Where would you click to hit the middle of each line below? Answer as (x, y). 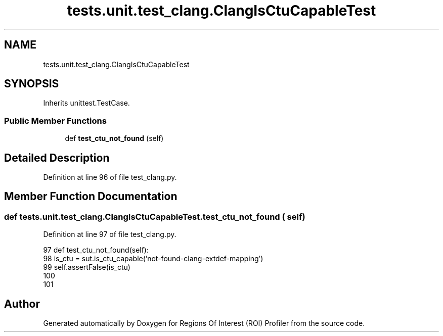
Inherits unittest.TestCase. (86, 103)
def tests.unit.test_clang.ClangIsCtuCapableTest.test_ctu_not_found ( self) (155, 217)
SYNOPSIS (32, 84)
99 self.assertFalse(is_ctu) (87, 267)
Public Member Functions (55, 121)
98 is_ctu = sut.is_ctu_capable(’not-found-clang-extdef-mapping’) (153, 259)
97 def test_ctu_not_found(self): (96, 250)
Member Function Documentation (91, 197)
